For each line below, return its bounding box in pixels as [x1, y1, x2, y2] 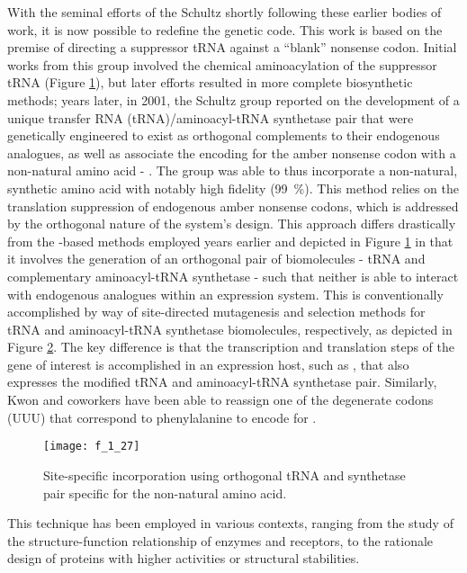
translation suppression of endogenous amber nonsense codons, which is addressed [7, 196, 459, 215]
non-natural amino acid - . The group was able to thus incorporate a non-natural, [7, 161, 458, 180]
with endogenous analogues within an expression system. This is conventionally [7, 284, 444, 303]
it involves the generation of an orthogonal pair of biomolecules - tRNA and [7, 249, 426, 268]
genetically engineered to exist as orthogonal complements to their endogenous [7, 126, 440, 145]
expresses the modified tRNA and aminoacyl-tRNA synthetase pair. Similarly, [7, 372, 437, 391]
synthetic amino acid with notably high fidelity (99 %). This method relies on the [7, 178, 459, 197]
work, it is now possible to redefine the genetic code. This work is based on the [7, 20, 443, 39]
